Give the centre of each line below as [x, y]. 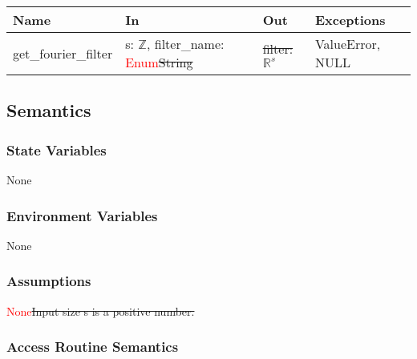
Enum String [159, 62]
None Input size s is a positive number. [101, 311]
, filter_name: [185, 44]
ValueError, [348, 44]
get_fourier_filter [63, 53]
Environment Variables [82, 215]
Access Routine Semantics [93, 347]
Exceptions [350, 20]
